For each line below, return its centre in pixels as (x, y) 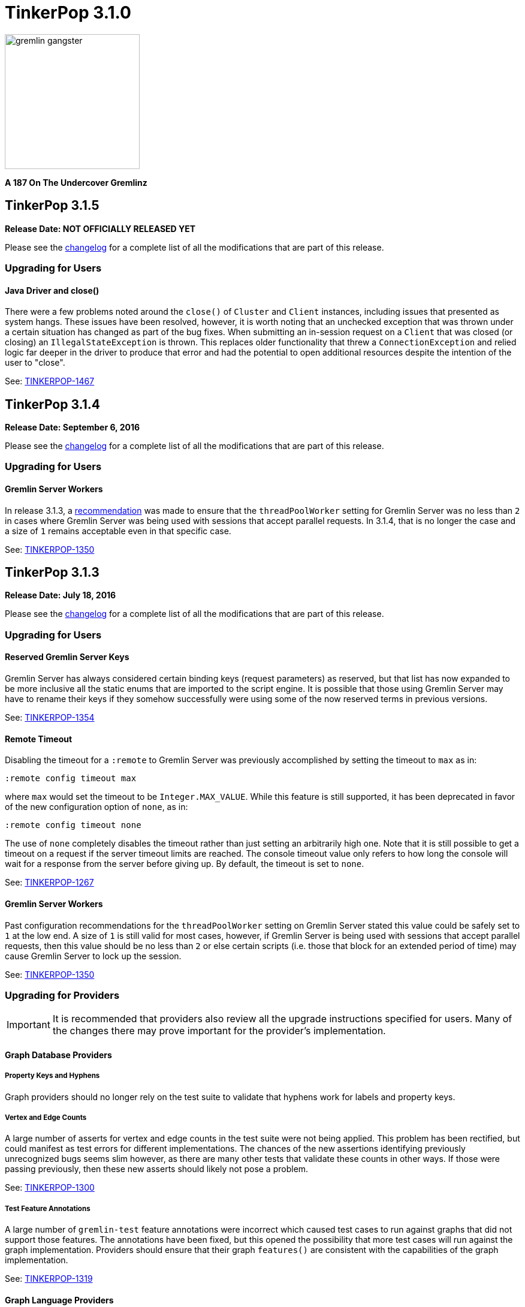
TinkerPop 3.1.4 (52, 404)
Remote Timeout (39, 739)
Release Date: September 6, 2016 (73, 427)
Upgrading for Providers (62, 995)
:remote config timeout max (71, 779)
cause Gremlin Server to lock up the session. (93, 956)
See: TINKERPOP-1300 (50, 1188)
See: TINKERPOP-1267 (49, 883)
